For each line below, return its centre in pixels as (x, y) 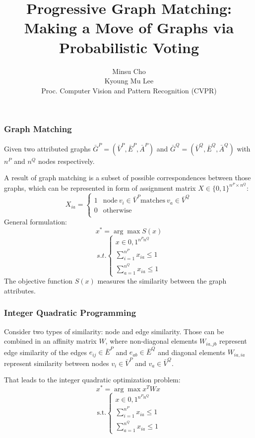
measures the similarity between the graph (162, 281)
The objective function (38, 281)
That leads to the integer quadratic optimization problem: (92, 380)
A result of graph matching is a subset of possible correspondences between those (127, 178)
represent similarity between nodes (57, 363)
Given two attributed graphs (47, 148)
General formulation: (35, 222)
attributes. (20, 290)
